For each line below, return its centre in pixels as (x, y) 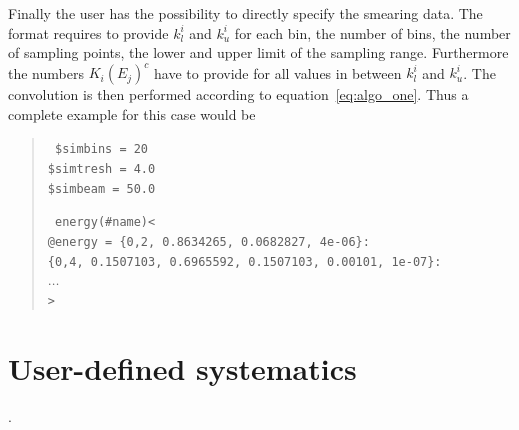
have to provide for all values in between (278, 72)
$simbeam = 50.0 (101, 188)
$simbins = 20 (101, 149)
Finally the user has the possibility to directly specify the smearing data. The (245, 13)
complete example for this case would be (132, 113)
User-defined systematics (182, 367)
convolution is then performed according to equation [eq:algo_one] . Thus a (238, 94)
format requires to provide (88, 32)
